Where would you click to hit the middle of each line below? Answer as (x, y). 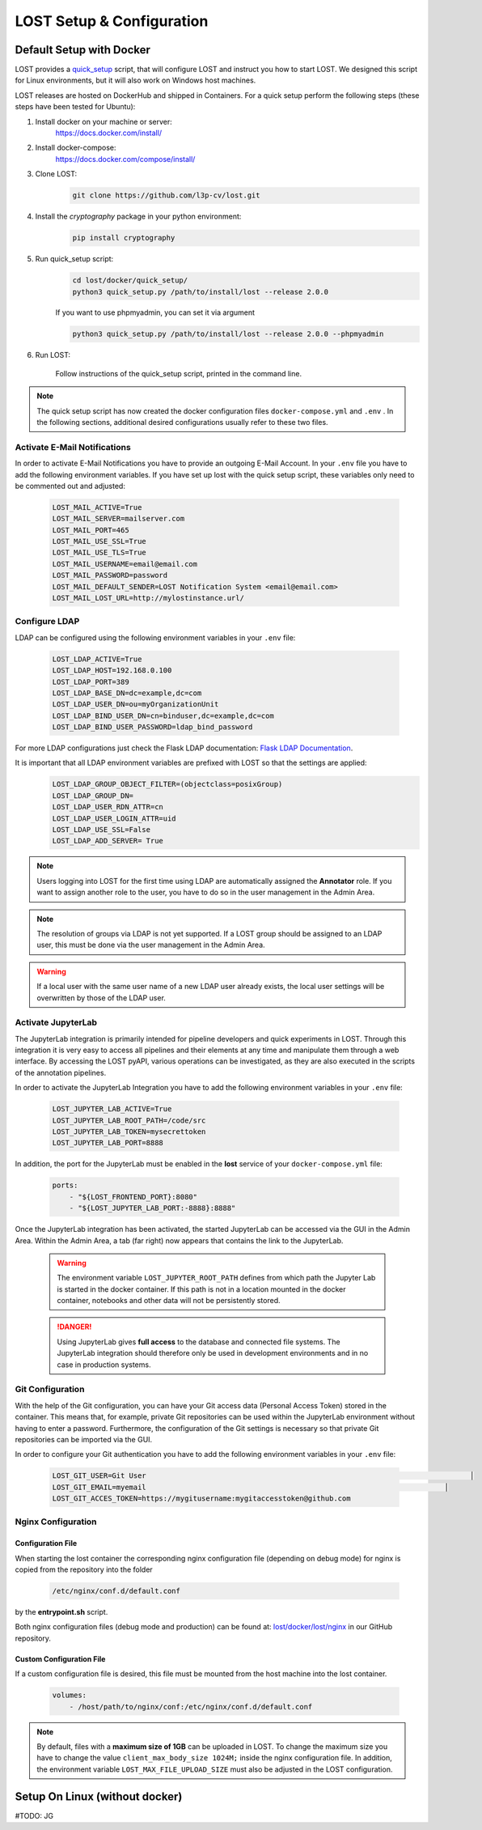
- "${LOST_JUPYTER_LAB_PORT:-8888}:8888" (152, 1208)
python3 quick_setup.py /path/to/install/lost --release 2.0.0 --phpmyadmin (228, 334)
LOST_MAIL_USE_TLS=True (99, 553)
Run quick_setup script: (74, 259)
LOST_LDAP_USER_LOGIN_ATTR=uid (114, 818)
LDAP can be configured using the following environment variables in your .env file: (155, 637)
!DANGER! (74, 1327)
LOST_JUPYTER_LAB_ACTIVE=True (112, 1109)
